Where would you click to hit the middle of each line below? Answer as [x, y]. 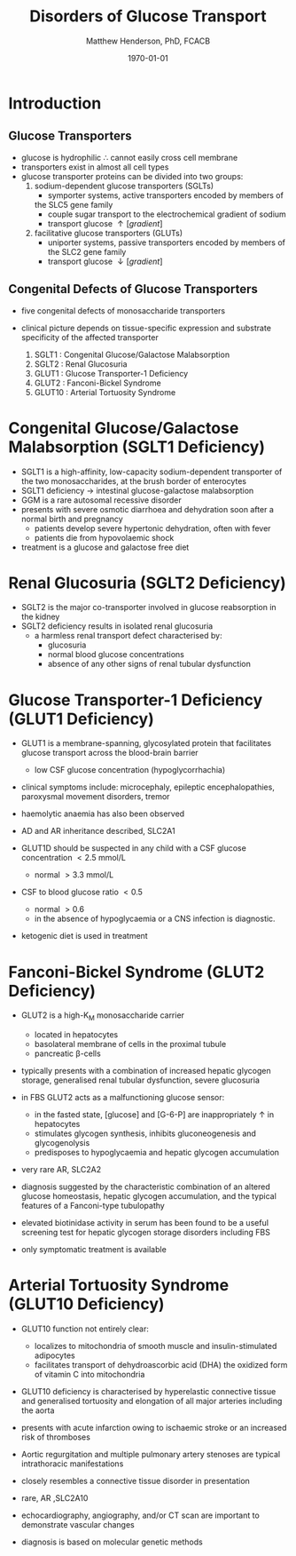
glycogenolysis [62, 1143]
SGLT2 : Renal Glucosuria [81, 364]
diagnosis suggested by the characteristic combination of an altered [146, 1187]
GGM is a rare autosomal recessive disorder [101, 500]
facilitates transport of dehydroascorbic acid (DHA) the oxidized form [161, 1365]
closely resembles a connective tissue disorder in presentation [135, 1481]
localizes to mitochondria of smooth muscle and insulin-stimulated [156, 1346]
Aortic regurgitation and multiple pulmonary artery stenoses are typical [151, 1455]
